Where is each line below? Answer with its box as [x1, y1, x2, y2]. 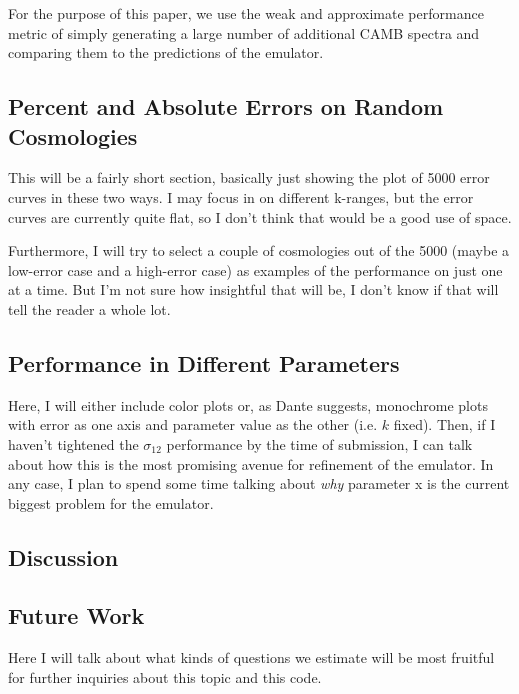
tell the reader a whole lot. [8, 298, 171, 319]
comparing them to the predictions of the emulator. [8, 42, 324, 63]
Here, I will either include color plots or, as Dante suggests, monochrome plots [8, 394, 488, 415]
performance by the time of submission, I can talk [166, 433, 473, 454]
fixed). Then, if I [393, 414, 496, 435]
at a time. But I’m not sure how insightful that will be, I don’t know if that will [8, 279, 499, 300]
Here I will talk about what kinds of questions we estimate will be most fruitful [8, 647, 495, 668]
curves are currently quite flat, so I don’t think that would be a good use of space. [8, 206, 512, 227]
